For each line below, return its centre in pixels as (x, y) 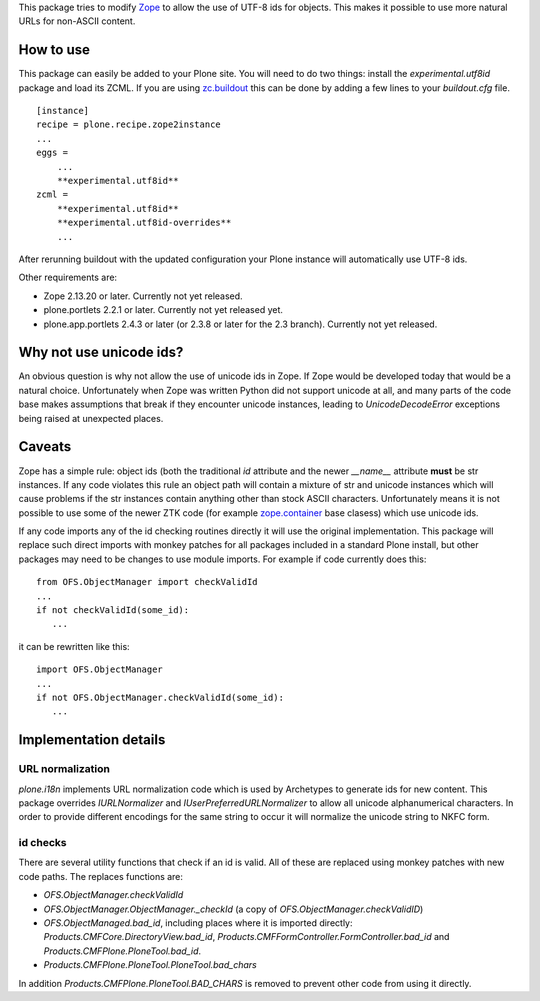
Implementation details (92, 740)
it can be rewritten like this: (74, 646)
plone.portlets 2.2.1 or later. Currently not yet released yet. (163, 310)
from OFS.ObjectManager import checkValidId (147, 582)
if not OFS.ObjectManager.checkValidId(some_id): (160, 697)
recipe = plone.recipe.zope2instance (129, 124)
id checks (42, 843)
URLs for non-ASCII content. (77, 21)
